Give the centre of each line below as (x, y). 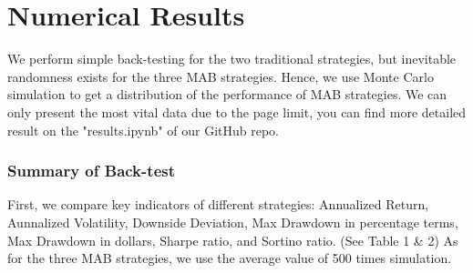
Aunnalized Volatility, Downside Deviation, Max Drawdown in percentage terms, (233, 222)
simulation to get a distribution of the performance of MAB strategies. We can (227, 94)
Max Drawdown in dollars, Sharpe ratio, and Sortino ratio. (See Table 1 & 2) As (233, 240)
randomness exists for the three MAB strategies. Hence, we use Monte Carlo (221, 76)
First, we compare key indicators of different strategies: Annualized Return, (218, 204)
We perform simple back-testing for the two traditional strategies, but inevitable (232, 59)
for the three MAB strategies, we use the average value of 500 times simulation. (230, 258)
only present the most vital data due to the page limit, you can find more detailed (237, 111)
